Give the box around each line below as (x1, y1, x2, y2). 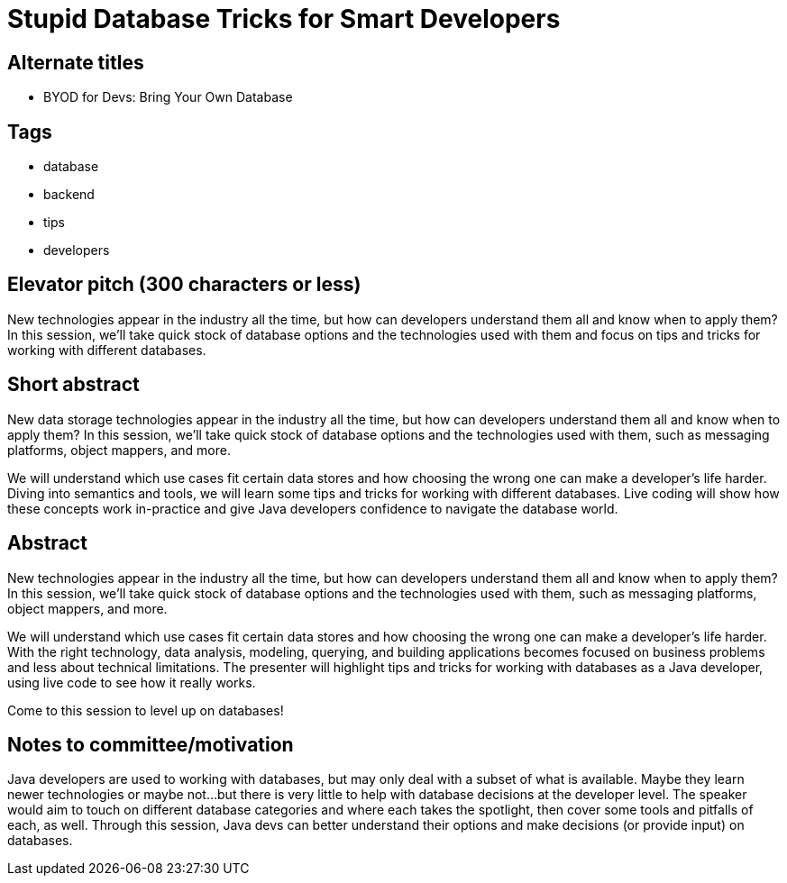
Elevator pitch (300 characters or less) (7, 273, 361, 296)
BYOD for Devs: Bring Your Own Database (43, 89, 293, 105)
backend (43, 187, 95, 203)
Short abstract (7, 373, 140, 396)
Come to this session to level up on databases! (7, 702, 284, 718)
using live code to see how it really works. (7, 674, 256, 690)
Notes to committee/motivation (7, 733, 294, 756)
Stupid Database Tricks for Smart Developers (7, 4, 561, 34)
